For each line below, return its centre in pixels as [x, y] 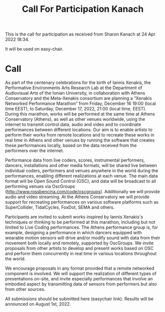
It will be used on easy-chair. [34, 49]
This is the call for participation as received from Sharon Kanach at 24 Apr [80, 34]
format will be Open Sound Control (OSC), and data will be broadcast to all [81, 181]
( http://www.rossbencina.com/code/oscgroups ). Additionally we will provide [82, 192]
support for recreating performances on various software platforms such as [82, 202]
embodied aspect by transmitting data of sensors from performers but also [81, 284]
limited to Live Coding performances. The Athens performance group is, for [82, 227]
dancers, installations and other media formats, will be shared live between [81, 166]
